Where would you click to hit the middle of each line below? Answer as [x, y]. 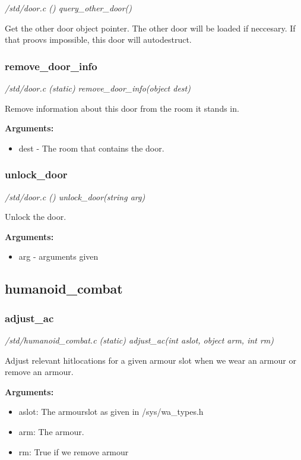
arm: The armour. [51, 431]
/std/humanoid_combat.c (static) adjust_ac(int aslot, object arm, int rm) [140, 340]
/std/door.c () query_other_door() [69, 8]
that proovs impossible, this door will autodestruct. [98, 40]
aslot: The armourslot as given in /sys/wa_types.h [111, 412]
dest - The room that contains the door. [91, 148]
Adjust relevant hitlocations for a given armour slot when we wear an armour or [150, 360]
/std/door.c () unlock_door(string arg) [75, 196]
